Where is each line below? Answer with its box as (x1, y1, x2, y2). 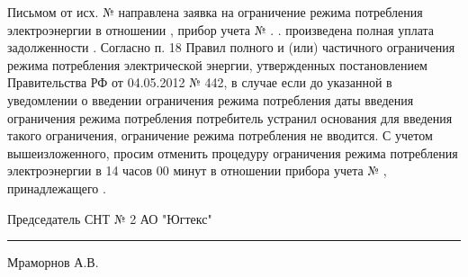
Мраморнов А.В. (7, 253, 99, 272)
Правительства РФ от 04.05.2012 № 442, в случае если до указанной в (7, 73, 392, 92)
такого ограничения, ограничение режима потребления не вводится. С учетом (7, 126, 433, 145)
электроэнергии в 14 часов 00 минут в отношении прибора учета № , (7, 161, 387, 180)
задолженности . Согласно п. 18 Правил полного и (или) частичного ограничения (7, 38, 455, 57)
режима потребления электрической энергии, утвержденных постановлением (7, 55, 427, 74)
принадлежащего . (7, 178, 106, 197)
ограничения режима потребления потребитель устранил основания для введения (7, 108, 453, 127)
